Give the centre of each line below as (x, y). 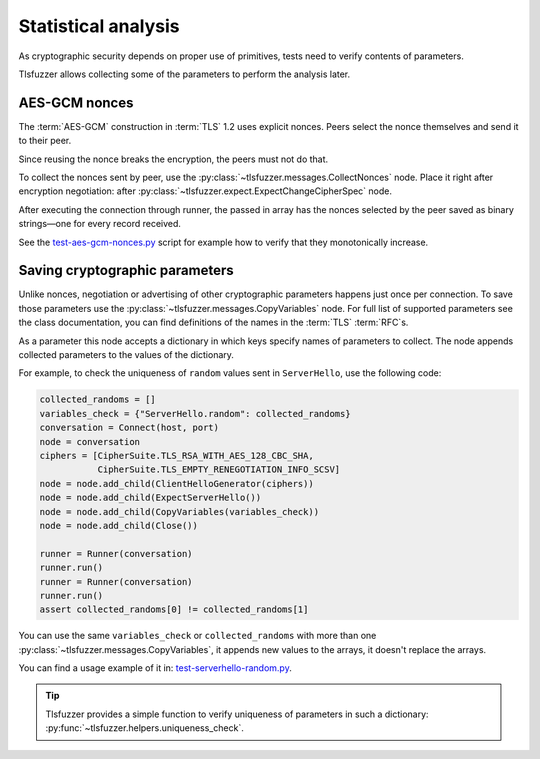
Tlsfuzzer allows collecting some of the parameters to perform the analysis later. (184, 74)
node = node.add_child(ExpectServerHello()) (150, 498)
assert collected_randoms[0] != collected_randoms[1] (174, 609)
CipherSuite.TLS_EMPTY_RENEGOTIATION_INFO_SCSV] (219, 469)
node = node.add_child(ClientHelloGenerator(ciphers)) (176, 483)
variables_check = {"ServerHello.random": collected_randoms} (195, 413)
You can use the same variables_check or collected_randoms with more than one (197, 636)
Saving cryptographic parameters (126, 270)
